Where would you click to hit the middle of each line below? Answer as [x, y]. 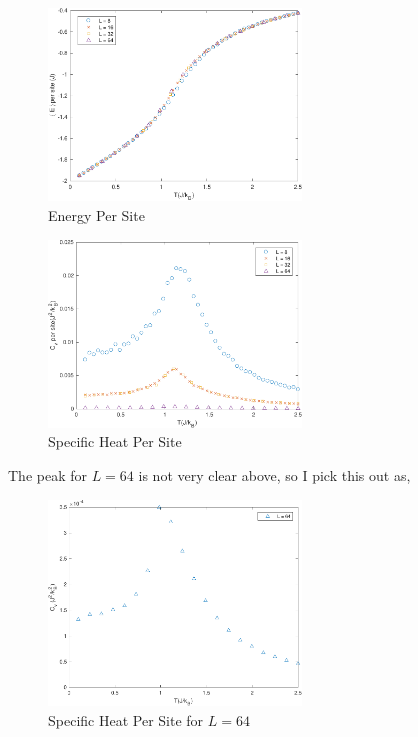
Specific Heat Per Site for [126, 719]
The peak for [47, 474]
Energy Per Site [96, 214]
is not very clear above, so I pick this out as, [274, 474]
